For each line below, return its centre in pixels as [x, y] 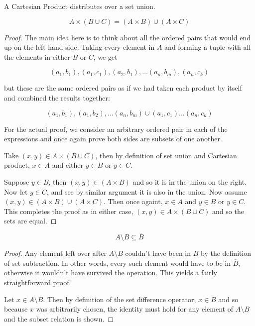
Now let [16, 191]
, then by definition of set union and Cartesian [166, 155]
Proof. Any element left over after [56, 253]
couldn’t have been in [158, 253]
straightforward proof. [38, 282]
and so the [228, 211]
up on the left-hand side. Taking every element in [79, 47]
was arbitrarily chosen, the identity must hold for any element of [134, 309]
